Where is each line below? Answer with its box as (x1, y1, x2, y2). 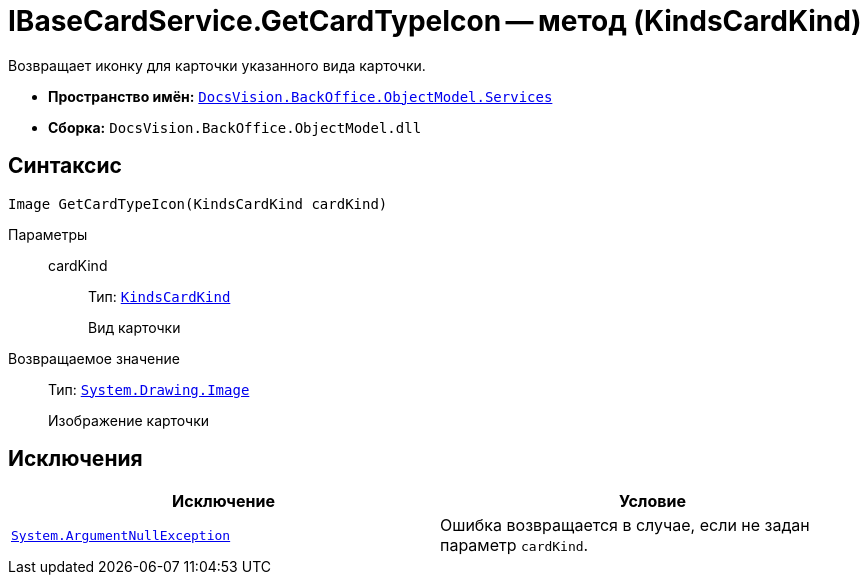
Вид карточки (88, 318, 181, 336)
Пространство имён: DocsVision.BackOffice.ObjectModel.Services (48, 87, 553, 105)
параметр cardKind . (440, 535, 589, 556)
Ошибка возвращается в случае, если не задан (440, 515, 810, 536)
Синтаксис (8, 153, 122, 179)
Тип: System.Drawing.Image (48, 380, 250, 398)
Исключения (8, 446, 143, 472)
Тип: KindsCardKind (88, 287, 231, 305)
